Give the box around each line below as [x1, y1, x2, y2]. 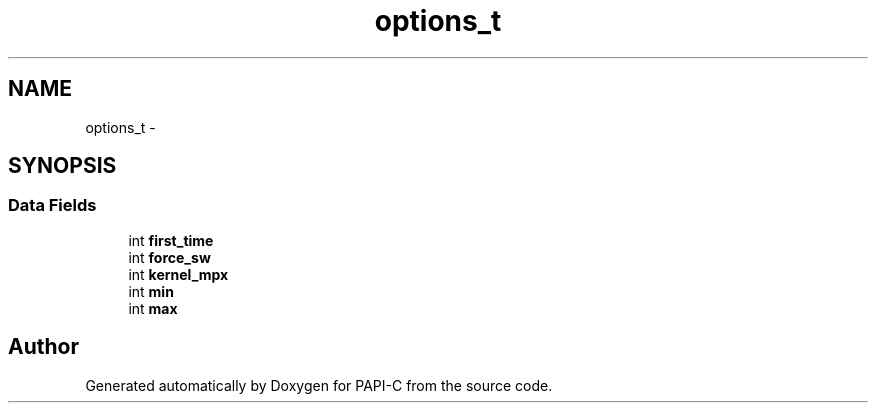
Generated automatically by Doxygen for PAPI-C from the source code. [85, 376, 553, 394]
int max [128, 299, 178, 317]
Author [8, 334, 79, 360]
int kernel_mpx [128, 265, 229, 283]
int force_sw [128, 248, 211, 266]
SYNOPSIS [8, 153, 117, 179]
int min [128, 282, 174, 300]
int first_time [128, 231, 214, 249]
